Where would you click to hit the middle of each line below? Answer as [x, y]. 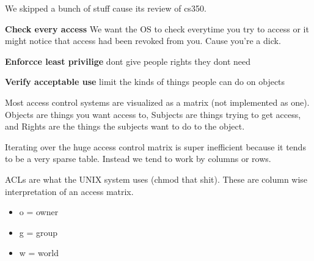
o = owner [39, 212]
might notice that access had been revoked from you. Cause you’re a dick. [143, 41]
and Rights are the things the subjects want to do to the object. [125, 126]
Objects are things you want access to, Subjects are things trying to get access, [153, 114]
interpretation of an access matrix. [69, 191]
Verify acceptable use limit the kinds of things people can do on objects [145, 82]
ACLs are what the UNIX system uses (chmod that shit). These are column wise [156, 179]
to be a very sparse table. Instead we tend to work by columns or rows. [138, 159]
